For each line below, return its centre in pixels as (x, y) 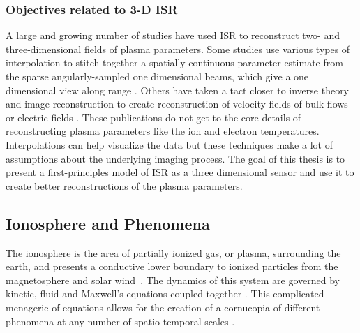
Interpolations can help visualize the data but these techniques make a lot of (169, 144)
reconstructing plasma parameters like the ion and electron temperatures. (163, 131)
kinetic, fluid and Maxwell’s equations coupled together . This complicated (165, 294)
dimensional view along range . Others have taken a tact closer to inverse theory (178, 90)
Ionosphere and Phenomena (108, 223)
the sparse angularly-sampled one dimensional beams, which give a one (157, 76)
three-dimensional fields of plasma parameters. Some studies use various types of (178, 49)
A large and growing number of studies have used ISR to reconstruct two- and (173, 35)
